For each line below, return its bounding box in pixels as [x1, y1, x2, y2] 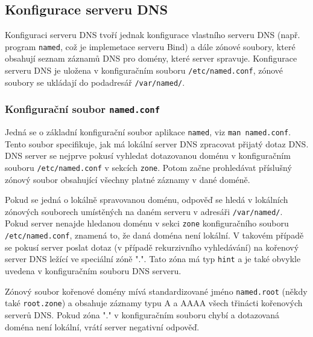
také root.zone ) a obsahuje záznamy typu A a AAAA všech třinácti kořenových [5, 297, 303, 309]
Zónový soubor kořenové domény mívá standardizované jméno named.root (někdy [5, 284, 308, 297]
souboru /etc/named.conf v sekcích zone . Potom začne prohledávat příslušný [5, 161, 292, 173]
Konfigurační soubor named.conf [5, 101, 160, 117]
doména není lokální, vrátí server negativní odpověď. [5, 320, 200, 333]
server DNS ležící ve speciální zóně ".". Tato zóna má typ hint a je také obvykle [5, 252, 301, 265]
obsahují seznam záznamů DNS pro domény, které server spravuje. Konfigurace [5, 52, 297, 65]
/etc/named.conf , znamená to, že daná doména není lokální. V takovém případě [5, 229, 304, 242]
